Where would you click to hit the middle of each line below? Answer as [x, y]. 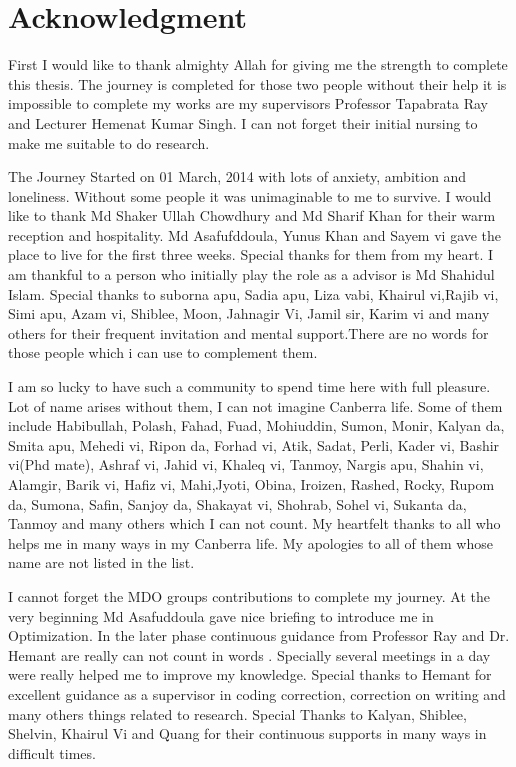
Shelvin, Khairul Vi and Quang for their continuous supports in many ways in [247, 733]
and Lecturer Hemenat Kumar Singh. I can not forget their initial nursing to [243, 122]
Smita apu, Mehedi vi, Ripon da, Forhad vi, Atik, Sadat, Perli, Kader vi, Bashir [254, 444]
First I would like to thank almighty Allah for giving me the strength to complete [258, 64]
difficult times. [52, 752]
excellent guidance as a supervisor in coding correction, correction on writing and [257, 693]
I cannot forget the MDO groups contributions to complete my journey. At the [249, 595]
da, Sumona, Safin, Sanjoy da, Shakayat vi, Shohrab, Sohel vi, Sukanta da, [237, 503]
